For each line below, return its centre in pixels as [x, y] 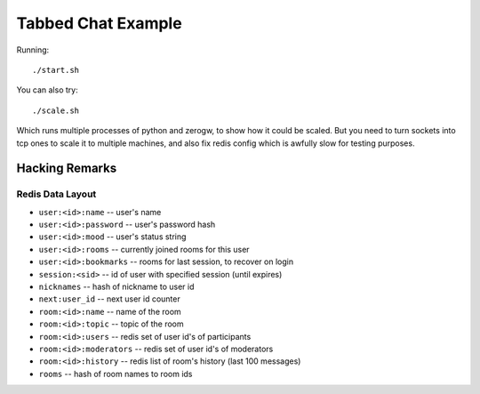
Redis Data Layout [56, 194]
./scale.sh [56, 110]
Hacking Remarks [67, 169]
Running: [33, 50]
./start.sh [56, 70]
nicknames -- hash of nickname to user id [116, 286]
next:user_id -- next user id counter [110, 299]
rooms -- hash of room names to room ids [116, 374]
